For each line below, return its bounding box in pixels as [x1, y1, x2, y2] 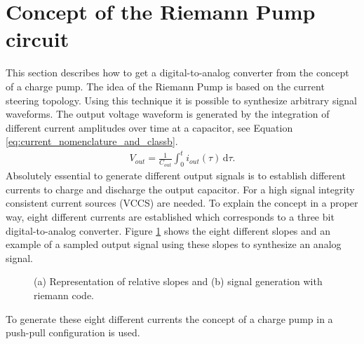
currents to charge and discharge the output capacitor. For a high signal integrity [6, 181, 355, 196]
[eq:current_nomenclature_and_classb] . [6, 134, 178, 149]
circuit [6, 25, 69, 53]
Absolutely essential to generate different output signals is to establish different [6, 168, 346, 183]
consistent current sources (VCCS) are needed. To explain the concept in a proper [6, 195, 358, 210]
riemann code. [34, 287, 94, 302]
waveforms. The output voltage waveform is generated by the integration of [6, 106, 330, 121]
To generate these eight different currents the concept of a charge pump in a [6, 311, 333, 326]
